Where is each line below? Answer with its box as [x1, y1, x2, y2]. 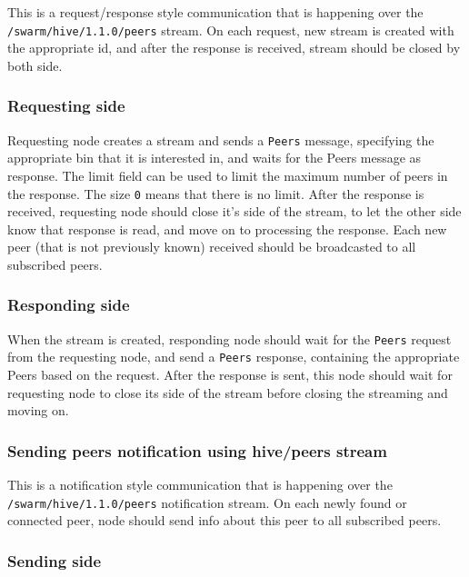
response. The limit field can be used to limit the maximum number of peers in [7, 165, 448, 184]
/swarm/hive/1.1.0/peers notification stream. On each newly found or [7, 492, 407, 512]
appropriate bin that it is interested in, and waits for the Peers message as [7, 148, 422, 167]
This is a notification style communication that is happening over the [7, 475, 393, 494]
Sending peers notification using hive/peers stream [7, 439, 387, 462]
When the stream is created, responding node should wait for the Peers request [7, 329, 452, 348]
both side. [7, 55, 63, 75]
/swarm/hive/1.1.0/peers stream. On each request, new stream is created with [7, 20, 454, 39]
